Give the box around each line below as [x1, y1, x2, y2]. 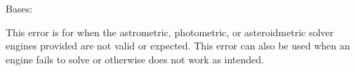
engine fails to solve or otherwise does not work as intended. [6, 52, 264, 66]
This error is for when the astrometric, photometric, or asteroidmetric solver [6, 24, 334, 39]
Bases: [6, 1, 33, 15]
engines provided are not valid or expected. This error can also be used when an [6, 38, 350, 53]
